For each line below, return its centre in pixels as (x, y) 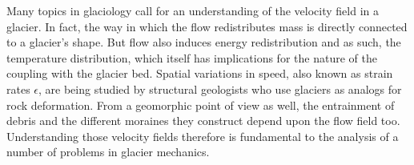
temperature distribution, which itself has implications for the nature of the (192, 57)
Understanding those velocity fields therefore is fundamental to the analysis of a (203, 136)
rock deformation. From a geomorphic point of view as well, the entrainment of (201, 105)
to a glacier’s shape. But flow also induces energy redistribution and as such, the (204, 42)
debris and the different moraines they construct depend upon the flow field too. (203, 121)
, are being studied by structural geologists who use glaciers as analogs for (220, 89)
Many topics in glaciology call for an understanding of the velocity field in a (193, 10)
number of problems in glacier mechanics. (108, 152)
